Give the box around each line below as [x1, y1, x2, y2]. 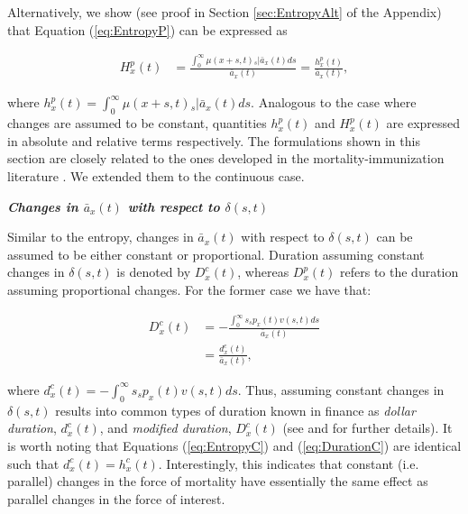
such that [7, 454, 60, 473]
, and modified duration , [99, 418, 232, 437]
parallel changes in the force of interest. [7, 489, 225, 508]
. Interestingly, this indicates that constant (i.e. [158, 454, 419, 473]
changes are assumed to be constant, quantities [7, 114, 267, 133]
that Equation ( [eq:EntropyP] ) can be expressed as [7, 20, 288, 39]
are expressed [386, 114, 461, 133]
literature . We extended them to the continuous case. [7, 166, 305, 185]
